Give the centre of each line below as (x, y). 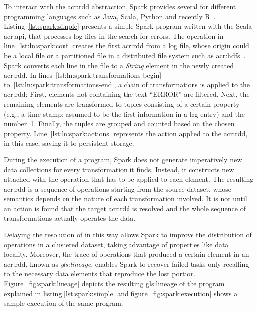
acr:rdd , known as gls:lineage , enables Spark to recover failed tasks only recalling (127, 264)
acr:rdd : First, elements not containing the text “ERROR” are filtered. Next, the (127, 94)
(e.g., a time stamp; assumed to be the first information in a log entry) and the (124, 114)
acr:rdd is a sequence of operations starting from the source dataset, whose (118, 189)
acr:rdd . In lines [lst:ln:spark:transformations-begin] (83, 75)
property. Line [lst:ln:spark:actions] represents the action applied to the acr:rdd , (126, 133)
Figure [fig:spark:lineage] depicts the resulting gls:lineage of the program (114, 283)
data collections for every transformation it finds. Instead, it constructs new (119, 169)
